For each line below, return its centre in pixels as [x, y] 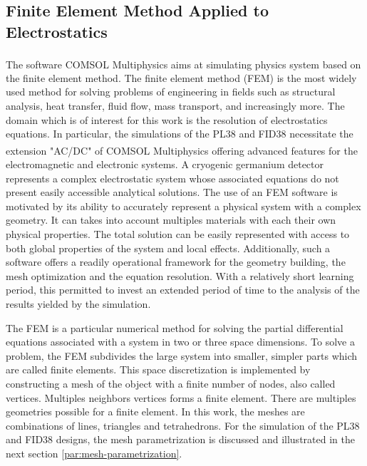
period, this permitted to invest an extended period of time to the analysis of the [183, 290]
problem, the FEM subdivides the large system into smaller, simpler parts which [182, 355]
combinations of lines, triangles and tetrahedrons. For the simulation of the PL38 [183, 425]
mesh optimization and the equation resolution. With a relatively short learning [180, 275]
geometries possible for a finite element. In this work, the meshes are [155, 411]
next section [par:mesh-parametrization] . [94, 453]
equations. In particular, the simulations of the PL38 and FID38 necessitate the [180, 134]
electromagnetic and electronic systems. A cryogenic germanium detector [165, 164]
